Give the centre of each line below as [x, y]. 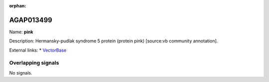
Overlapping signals [34, 63]
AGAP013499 [31, 20]
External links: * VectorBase [38, 50]
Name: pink [21, 32]
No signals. [21, 73]
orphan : [18, 6]
